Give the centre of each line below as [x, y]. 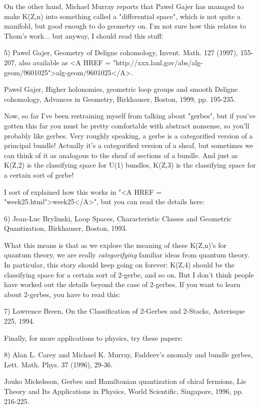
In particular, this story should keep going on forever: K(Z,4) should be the [119, 265]
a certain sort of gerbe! [39, 174]
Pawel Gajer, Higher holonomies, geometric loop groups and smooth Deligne [121, 89]
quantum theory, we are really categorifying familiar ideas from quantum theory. [127, 255]
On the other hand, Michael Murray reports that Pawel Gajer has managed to [124, 6]
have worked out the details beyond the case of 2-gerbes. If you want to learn [122, 284]
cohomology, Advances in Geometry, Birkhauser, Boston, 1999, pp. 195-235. [120, 99]
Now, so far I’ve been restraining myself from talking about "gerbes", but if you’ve [130, 116]
